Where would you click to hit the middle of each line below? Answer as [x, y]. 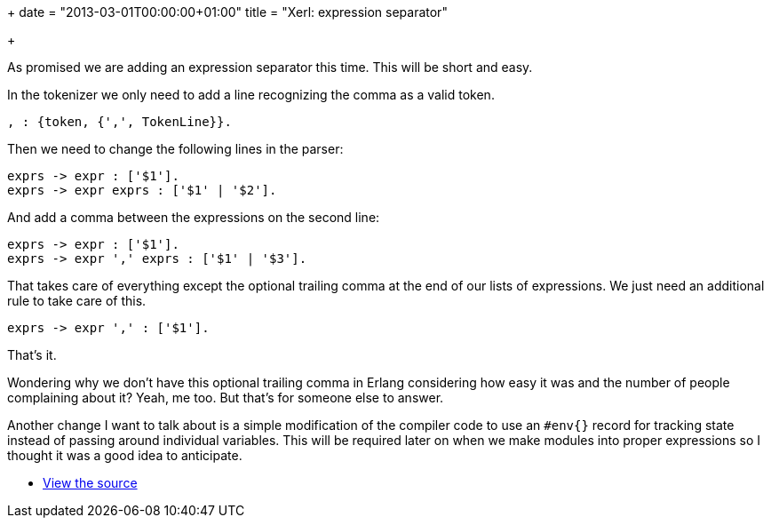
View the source [90, 483]
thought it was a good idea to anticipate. [125, 455]
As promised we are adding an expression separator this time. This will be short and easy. [270, 67]
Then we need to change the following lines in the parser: [175, 149]
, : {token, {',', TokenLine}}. [119, 122]
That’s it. [32, 355]
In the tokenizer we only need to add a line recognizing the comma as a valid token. [251, 95]
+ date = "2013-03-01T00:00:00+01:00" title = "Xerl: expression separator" [227, 12]
